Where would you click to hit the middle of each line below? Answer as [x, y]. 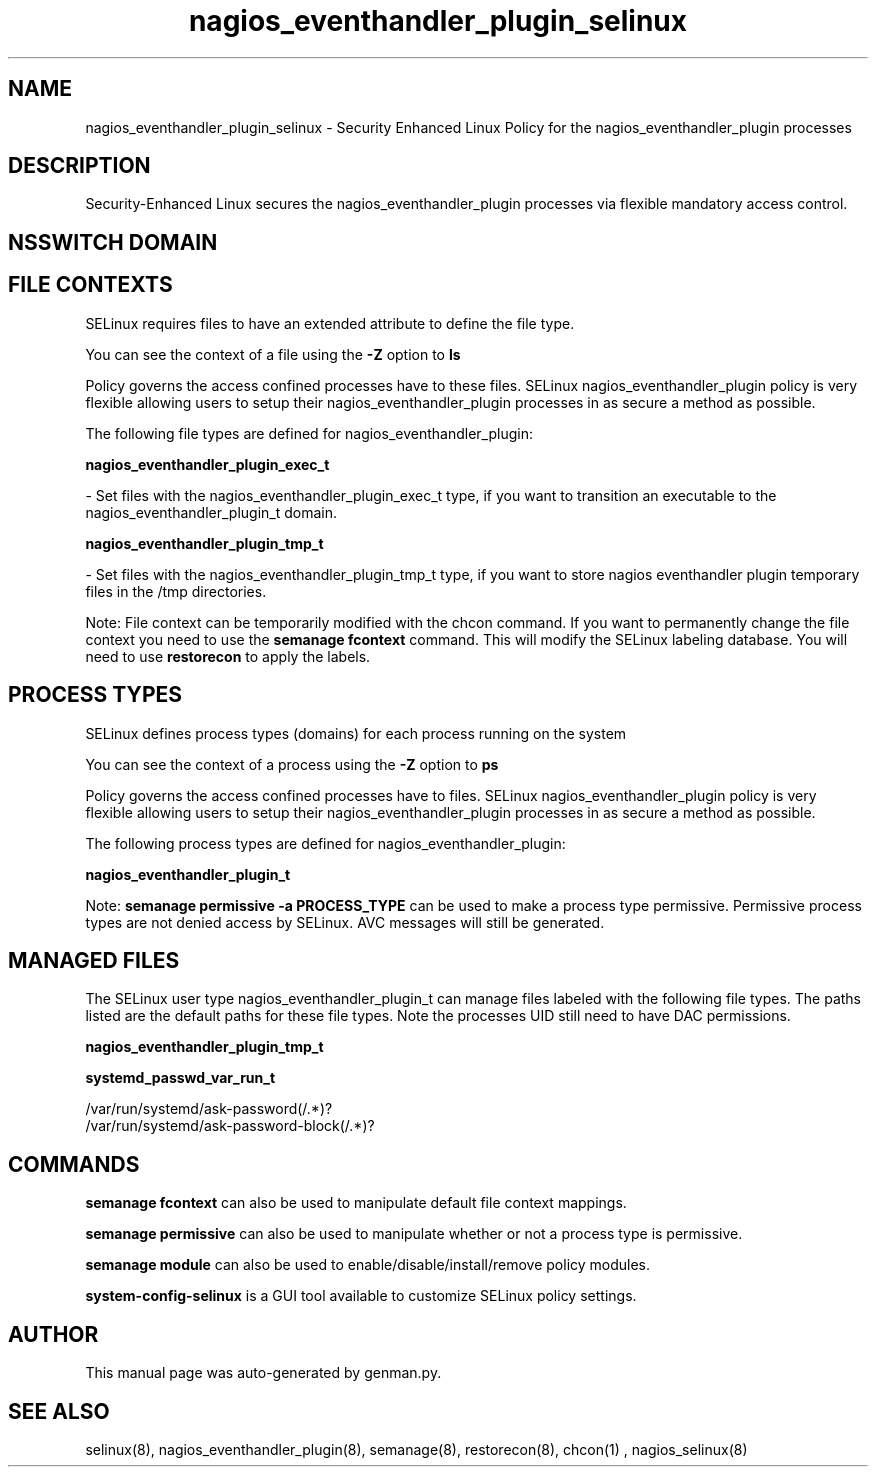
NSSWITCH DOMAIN [113, 242]
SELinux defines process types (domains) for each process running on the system [356, 733]
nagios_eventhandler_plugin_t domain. [211, 512]
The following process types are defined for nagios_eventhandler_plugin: [325, 843]
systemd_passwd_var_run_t [180, 1078]
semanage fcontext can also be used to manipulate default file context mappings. [356, 1203]
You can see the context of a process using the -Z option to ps [292, 764]
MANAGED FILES [94, 960]
